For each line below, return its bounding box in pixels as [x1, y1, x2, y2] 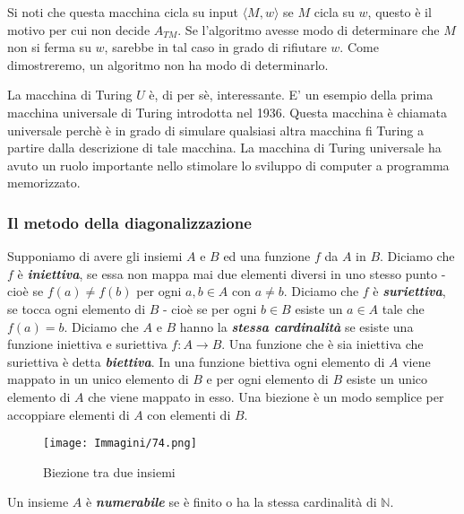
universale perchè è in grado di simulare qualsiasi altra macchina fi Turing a [7, 120, 424, 139]
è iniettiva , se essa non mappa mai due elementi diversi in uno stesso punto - [17, 264, 446, 283]
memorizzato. [7, 173, 81, 192]
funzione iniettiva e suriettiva [7, 335, 168, 353]
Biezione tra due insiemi [43, 462, 176, 481]
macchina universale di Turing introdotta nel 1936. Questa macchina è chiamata [7, 102, 448, 121]
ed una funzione [223, 247, 311, 266]
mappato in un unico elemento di [7, 370, 189, 388]
